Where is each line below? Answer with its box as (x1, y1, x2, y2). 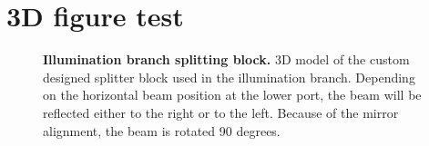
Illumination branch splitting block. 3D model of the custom (43, 50, 410, 69)
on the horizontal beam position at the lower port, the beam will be (43, 85, 422, 104)
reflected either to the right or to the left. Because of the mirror (43, 102, 399, 122)
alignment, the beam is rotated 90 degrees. (43, 121, 281, 140)
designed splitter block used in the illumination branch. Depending (43, 67, 415, 86)
